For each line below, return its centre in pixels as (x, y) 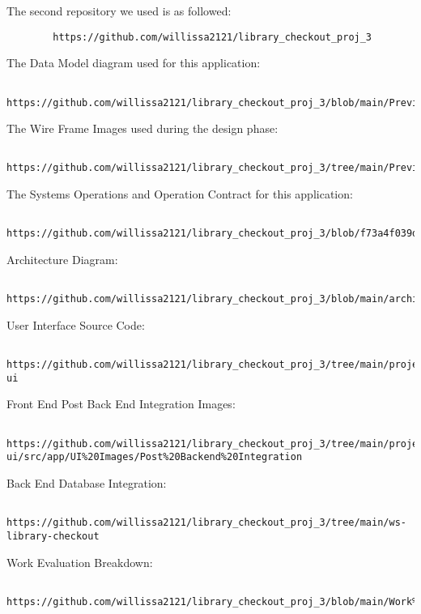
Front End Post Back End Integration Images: (121, 404)
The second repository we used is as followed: (119, 11)
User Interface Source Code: (76, 324)
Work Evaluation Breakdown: (80, 562)
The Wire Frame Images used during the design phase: (142, 128)
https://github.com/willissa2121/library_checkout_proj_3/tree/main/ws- (206, 523)
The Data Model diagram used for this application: (134, 63)
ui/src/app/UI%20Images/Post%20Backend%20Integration (155, 457)
